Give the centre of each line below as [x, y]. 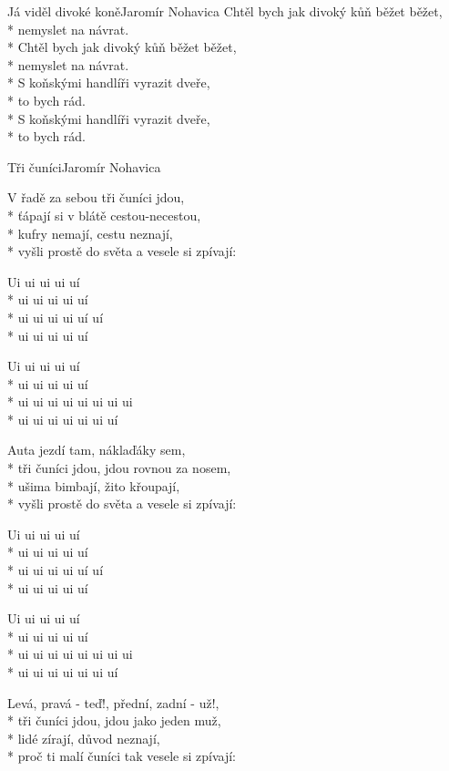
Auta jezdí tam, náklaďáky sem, [97, 450]
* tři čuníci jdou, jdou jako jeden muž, [114, 720]
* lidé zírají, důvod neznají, [84, 738]
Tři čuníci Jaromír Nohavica [84, 166]
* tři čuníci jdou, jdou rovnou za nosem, [119, 468]
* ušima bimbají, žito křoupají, [94, 485]
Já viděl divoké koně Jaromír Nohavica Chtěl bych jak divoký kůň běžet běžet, [225, 11]
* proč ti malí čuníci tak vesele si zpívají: [122, 756]
